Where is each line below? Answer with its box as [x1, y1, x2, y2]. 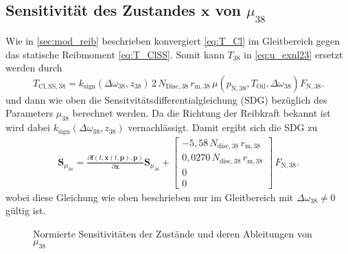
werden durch [5, 60, 62, 75]
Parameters [5, 106, 54, 120]
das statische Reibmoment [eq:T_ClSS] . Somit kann [5, 47, 224, 61]
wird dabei [5, 120, 51, 135]
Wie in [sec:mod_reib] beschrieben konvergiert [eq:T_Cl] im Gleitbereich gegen [5, 34, 340, 47]
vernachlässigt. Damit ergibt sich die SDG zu [128, 120, 318, 135]
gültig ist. [5, 203, 46, 218]
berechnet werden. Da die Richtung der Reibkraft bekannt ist [72, 106, 331, 120]
